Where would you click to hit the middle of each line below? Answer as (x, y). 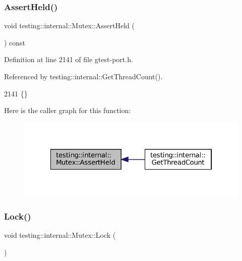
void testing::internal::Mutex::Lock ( (60, 235)
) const (15, 42)
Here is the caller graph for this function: (68, 110)
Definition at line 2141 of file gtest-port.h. (69, 59)
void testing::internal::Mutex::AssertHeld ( (69, 25)
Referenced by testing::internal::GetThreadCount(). (83, 76)
